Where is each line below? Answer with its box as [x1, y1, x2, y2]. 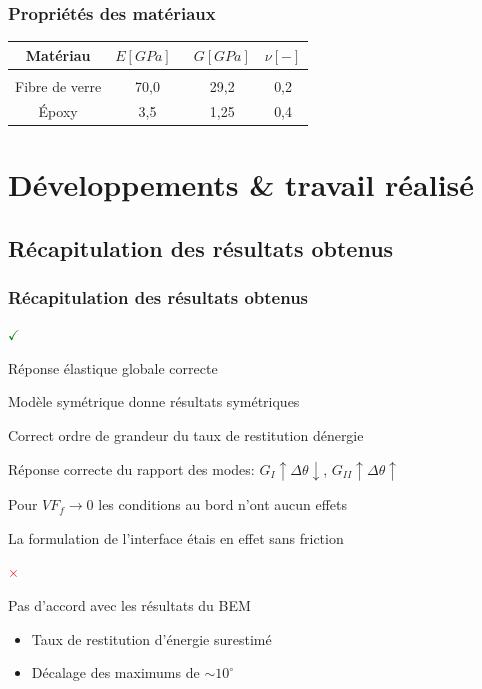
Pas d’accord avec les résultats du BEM [8, 595, 251, 615]
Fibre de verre [15, 75, 102, 96]
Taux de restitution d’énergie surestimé [31, 628, 272, 649]
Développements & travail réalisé [8, 163, 475, 204]
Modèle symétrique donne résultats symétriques [8, 391, 300, 412]
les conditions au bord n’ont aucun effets [98, 494, 348, 515]
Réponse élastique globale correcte [8, 357, 218, 378]
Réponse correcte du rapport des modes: [8, 458, 255, 479]
